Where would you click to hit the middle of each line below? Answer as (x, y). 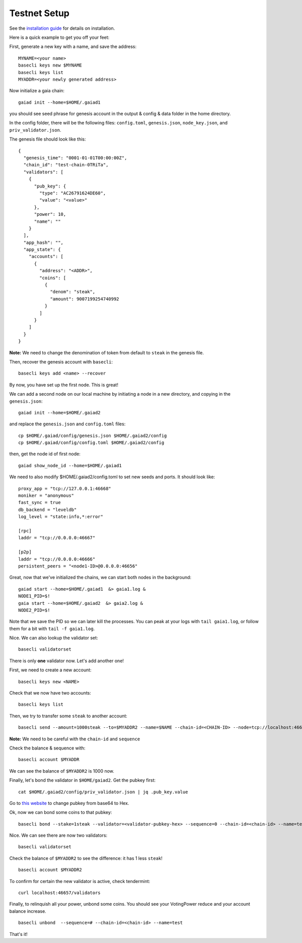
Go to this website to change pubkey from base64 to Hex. (69, 803)
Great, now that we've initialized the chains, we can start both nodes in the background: (100, 578)
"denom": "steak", (73, 292)
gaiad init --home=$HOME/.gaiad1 (59, 102)
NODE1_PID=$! (34, 596)
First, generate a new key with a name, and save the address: (73, 47)
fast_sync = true (40, 502)
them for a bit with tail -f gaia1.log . (52, 628)
